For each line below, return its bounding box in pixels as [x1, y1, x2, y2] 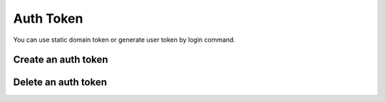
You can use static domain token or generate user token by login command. [13, 35, 235, 44]
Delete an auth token [13, 76, 107, 89]
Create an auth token [13, 54, 108, 66]
